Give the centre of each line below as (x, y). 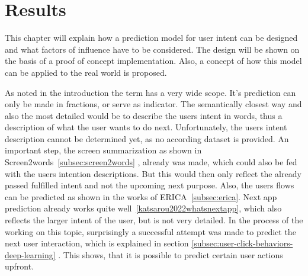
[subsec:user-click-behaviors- (242, 243)
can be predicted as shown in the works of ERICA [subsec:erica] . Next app (141, 196)
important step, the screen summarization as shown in (103, 150)
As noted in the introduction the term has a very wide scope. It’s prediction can (150, 92)
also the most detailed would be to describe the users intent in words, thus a (144, 115)
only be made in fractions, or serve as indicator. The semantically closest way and (153, 104)
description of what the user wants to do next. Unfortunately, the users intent (146, 127)
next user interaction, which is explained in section (97, 243)
